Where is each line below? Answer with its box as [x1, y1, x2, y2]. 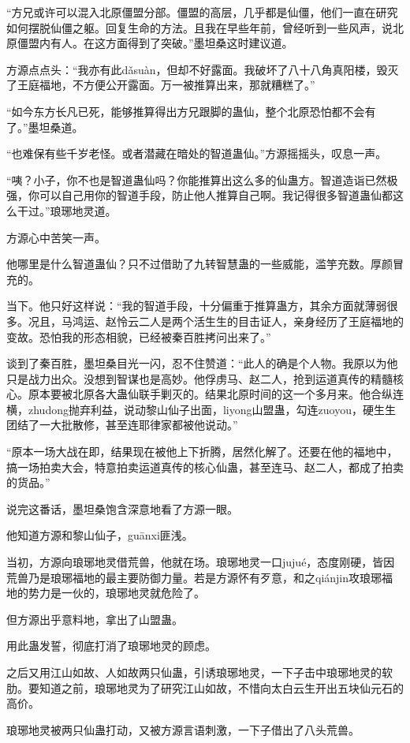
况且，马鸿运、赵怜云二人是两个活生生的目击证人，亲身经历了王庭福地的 [28, 312, 404, 329]
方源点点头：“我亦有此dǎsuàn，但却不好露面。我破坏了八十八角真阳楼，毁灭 [6, 61, 399, 77]
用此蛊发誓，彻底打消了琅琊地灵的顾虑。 [6, 637, 216, 654]
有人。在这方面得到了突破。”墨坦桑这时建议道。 [50, 35, 293, 51]
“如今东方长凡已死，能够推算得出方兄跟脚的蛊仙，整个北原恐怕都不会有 [6, 103, 376, 119]
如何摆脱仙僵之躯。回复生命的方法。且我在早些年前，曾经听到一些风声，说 [6, 19, 393, 35]
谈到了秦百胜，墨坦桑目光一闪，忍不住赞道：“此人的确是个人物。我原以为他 [6, 355, 398, 371]
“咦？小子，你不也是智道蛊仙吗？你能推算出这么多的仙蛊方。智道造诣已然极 [6, 171, 398, 188]
